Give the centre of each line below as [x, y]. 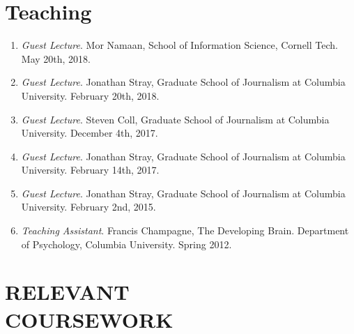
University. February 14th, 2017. [90, 170]
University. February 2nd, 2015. [88, 207]
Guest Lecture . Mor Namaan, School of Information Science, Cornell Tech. [179, 45]
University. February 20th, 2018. [90, 95]
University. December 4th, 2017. [90, 133]
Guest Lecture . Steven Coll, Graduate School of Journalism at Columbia [175, 119]
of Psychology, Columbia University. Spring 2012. [126, 244]
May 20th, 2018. [56, 58]
